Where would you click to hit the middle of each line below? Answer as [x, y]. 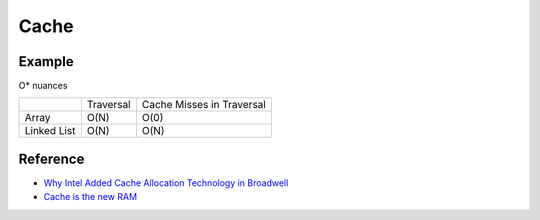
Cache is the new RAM [90, 197]
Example [46, 61]
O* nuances [43, 86]
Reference [51, 158]
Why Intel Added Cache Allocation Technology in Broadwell [166, 182]
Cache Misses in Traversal [204, 105]
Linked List [50, 131]
